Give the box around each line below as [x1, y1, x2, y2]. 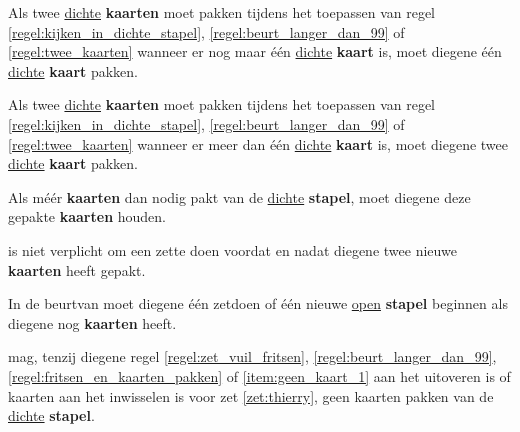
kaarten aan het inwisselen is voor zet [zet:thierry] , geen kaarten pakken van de [8, 385, 494, 406]
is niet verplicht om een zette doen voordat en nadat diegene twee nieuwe [8, 239, 457, 260]
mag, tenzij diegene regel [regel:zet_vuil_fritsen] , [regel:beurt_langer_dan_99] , [8, 346, 497, 367]
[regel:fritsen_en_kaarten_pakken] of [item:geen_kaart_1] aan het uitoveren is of [8, 365, 511, 386]
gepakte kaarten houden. [8, 206, 166, 227]
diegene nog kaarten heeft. [8, 312, 177, 333]
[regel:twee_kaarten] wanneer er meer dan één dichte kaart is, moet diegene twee [8, 133, 509, 154]
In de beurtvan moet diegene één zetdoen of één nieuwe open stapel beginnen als [8, 293, 508, 314]
